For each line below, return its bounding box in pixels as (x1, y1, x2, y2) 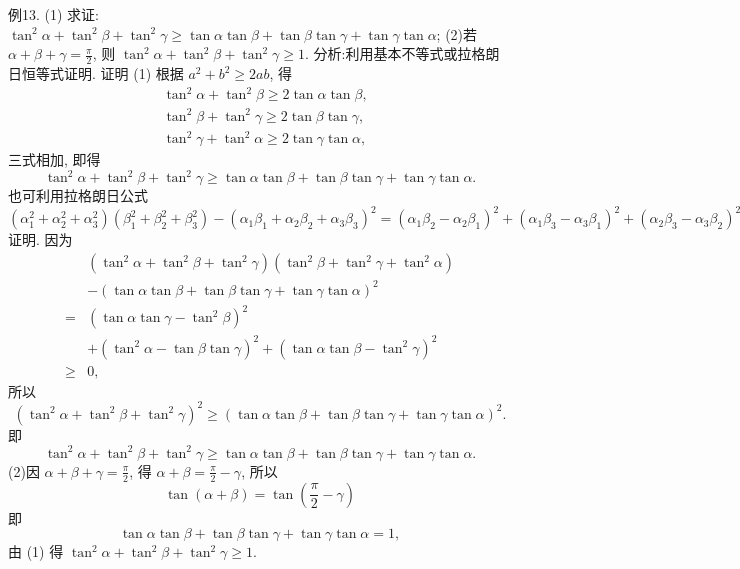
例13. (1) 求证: (8, 4, 99, 24)
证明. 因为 (8, 229, 73, 250)
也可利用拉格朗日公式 (8, 185, 148, 206)
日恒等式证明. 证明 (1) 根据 (8, 63, 184, 84)
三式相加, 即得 (8, 149, 101, 170)
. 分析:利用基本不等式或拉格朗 (304, 43, 500, 64)
